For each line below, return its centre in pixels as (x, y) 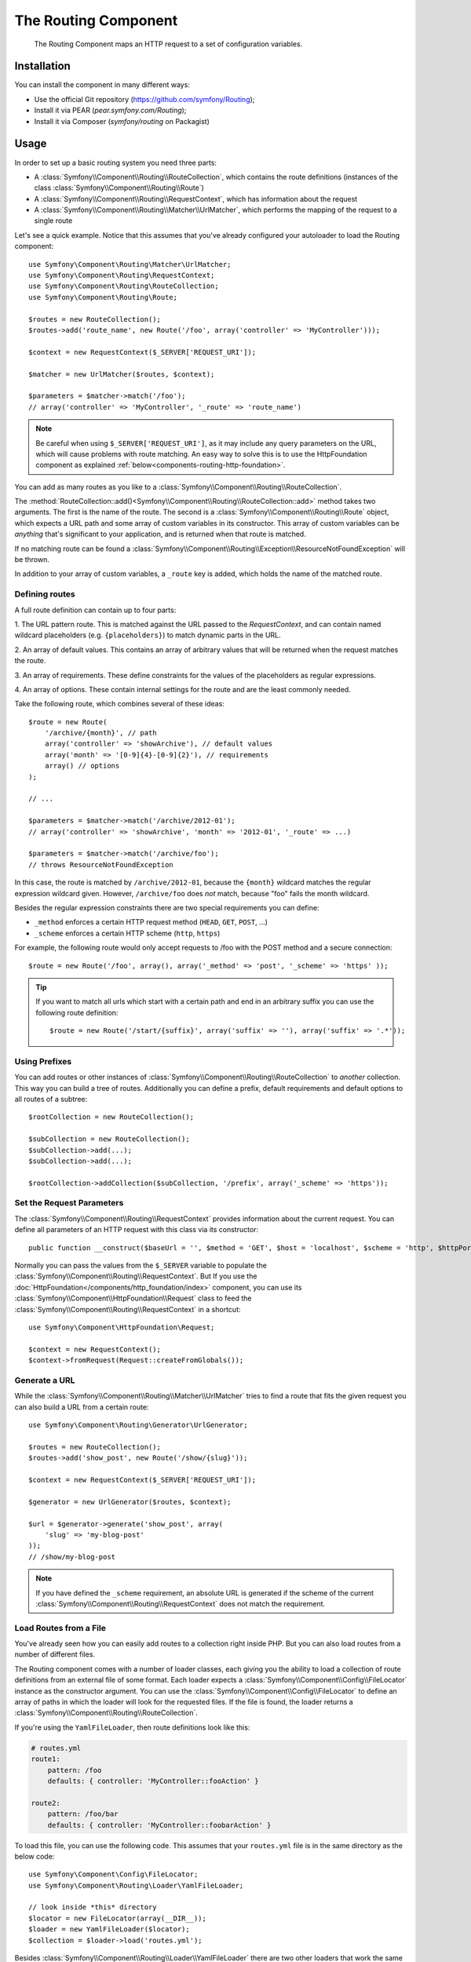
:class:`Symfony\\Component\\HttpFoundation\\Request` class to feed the (133, 1298)
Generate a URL (45, 1380)
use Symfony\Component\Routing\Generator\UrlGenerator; (138, 1425)
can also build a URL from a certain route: (82, 1407)
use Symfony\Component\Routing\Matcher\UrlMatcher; (130, 264)
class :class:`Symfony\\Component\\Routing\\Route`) (119, 188)
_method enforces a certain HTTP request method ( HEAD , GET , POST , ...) (151, 922)
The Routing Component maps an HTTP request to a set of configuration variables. (168, 44)
